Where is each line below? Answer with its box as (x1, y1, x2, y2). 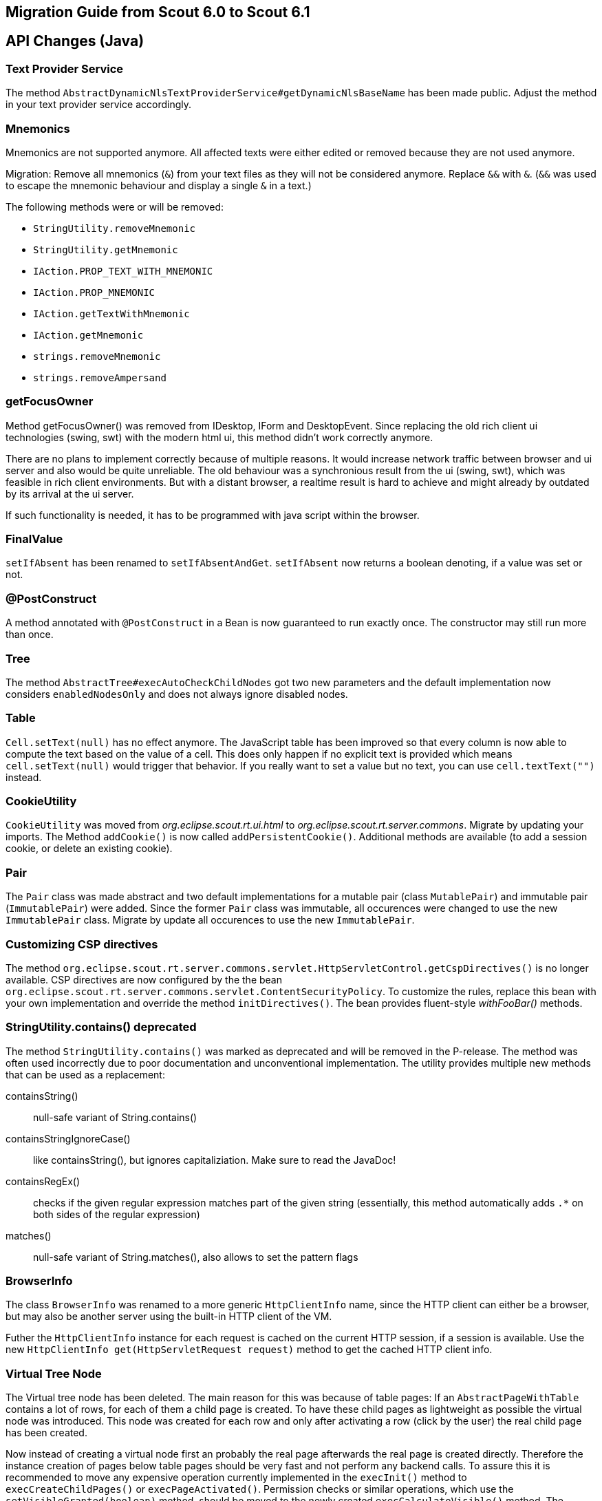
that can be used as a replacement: (6, 1068, 165, 1080)
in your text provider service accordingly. (6, 98, 191, 111)
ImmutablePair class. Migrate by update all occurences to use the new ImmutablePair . (6, 914, 415, 926)
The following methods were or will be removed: (6, 200, 224, 213)
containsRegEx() (6, 1175, 80, 1187)
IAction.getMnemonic (33, 329, 144, 341)
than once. (6, 628, 54, 641)
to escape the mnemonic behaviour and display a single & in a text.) (6, 179, 312, 191)
